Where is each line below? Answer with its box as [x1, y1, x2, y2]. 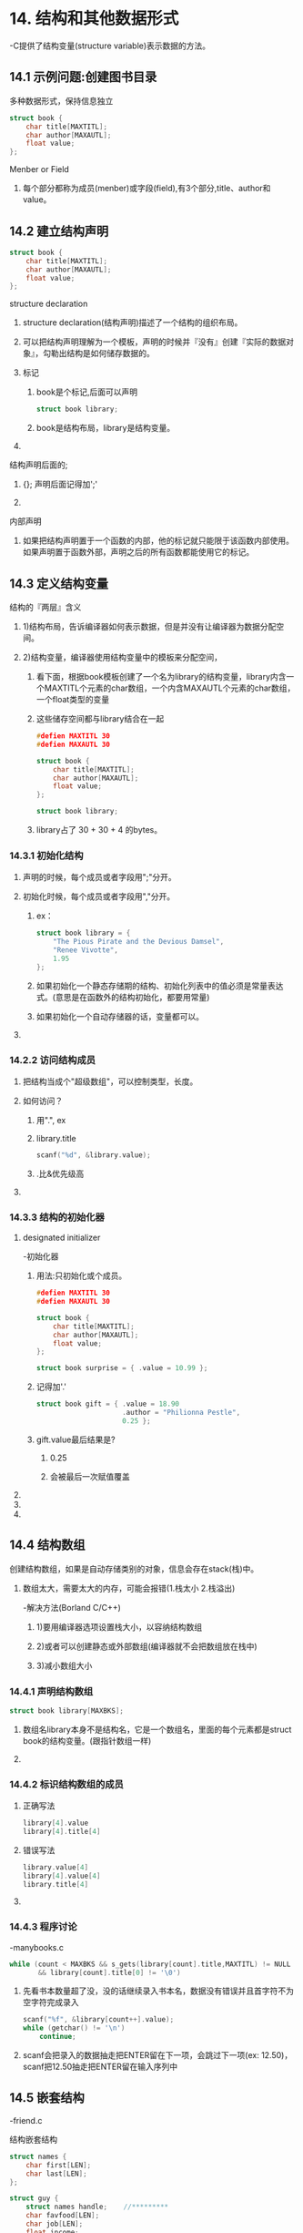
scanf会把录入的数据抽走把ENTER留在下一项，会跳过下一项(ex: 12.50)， [22, 2050, 293, 2061]
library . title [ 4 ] [22, 1880, 89, 1889]
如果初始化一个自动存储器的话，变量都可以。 [35, 1010, 205, 1021]
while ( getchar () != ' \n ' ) [22, 2023, 126, 2033]
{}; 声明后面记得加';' [22, 479, 98, 490]
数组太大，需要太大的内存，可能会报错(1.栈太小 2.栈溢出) [22, 1583, 236, 1593]
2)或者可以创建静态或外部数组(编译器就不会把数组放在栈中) [35, 1641, 258, 1652]
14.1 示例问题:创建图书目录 [9, 69, 157, 85]
